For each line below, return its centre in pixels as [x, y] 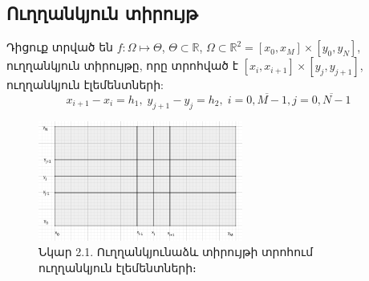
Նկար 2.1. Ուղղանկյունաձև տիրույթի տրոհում [176, 252]
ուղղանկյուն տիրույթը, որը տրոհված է [122, 65]
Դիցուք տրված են [60, 47]
